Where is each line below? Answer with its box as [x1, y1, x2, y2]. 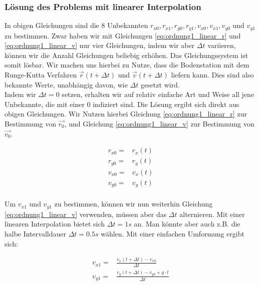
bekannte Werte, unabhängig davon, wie [5, 79, 128, 89]
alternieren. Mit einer [179, 208, 245, 219]
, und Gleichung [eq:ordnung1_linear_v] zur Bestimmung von [64, 118, 254, 129]
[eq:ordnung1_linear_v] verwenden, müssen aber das [5, 208, 167, 219]
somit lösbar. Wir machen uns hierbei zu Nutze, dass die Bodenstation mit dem [5, 59, 249, 70]
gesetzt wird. [140, 79, 180, 89]
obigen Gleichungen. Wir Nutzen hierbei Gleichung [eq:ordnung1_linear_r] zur [5, 108, 247, 119]
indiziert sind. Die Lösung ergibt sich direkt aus [93, 98, 239, 109]
